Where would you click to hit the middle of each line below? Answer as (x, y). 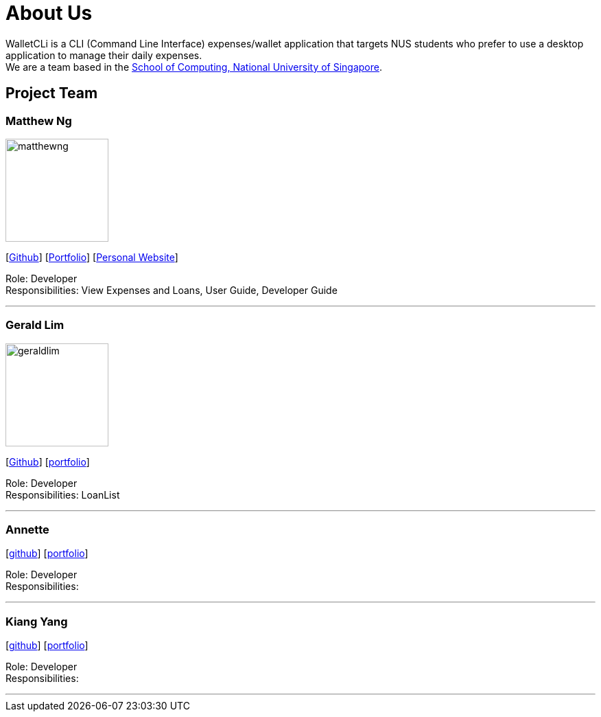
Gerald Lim (35, 325)
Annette (27, 530)
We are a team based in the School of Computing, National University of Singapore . (194, 67)
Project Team (52, 93)
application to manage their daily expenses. (104, 55)
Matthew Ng (39, 121)
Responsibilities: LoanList (63, 494)
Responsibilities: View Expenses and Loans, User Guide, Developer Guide (172, 290)
